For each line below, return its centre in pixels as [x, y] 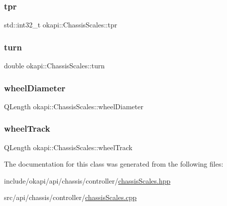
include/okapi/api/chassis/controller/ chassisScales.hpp [87, 180]
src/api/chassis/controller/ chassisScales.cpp [70, 197]
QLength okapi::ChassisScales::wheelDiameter [74, 106]
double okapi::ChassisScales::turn [55, 66]
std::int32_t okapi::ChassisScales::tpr [61, 25]
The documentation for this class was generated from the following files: [114, 164]
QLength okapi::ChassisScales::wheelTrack [68, 147]
